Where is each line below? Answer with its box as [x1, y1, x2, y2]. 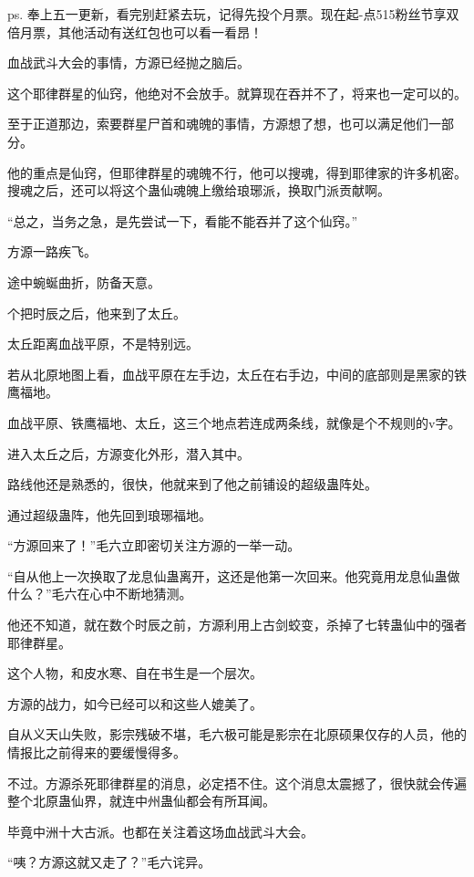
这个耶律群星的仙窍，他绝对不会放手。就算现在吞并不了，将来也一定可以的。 [7, 83, 467, 102]
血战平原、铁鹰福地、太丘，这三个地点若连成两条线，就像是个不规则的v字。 [7, 412, 461, 432]
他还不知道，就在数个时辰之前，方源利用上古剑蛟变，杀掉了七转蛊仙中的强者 [7, 615, 467, 634]
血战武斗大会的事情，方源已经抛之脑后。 [7, 53, 250, 72]
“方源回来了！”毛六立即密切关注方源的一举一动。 [7, 536, 301, 555]
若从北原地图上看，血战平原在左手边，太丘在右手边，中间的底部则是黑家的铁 [7, 364, 467, 383]
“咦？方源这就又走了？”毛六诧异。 [7, 852, 211, 872]
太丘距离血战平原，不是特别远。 [7, 334, 199, 353]
